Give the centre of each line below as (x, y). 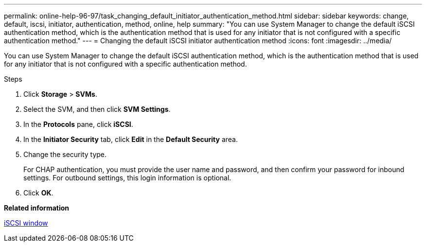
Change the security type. (65, 154)
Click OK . (38, 193)
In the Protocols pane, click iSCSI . (78, 124)
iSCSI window (26, 223)
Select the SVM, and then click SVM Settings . (97, 109)
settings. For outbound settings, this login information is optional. (127, 178)
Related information (37, 208)
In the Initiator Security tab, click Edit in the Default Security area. (131, 139)
